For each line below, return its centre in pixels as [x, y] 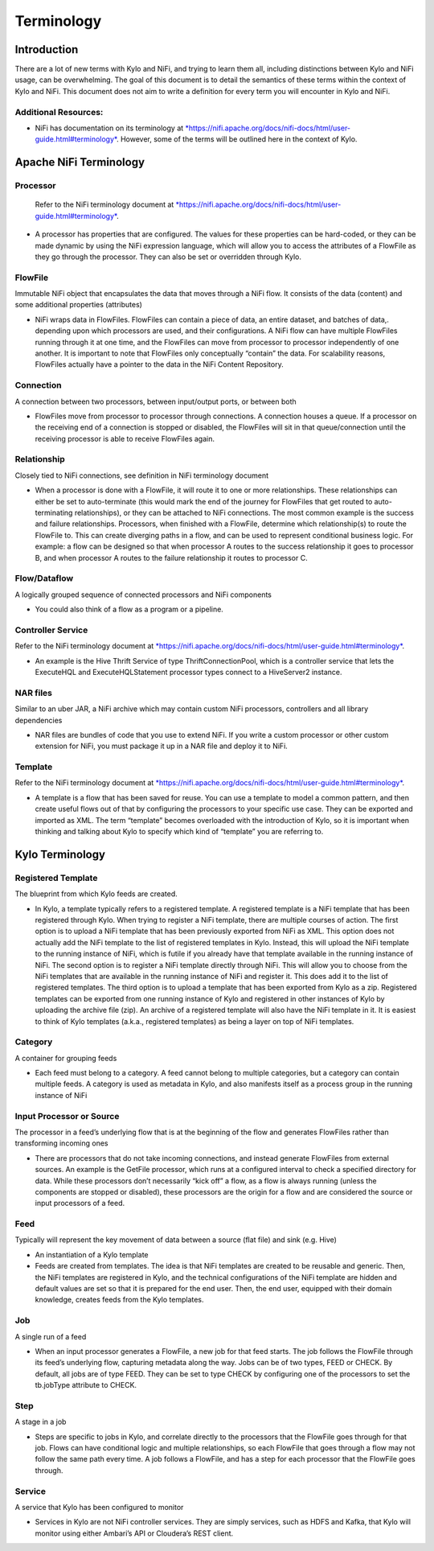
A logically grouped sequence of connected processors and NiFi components [143, 594]
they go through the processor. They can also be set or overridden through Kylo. [168, 257]
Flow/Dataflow [44, 578]
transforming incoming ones [61, 1143]
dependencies [39, 720]
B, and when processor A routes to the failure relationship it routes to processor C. [172, 557]
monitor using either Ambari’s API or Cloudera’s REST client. [134, 1533]
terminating [54, 513]
